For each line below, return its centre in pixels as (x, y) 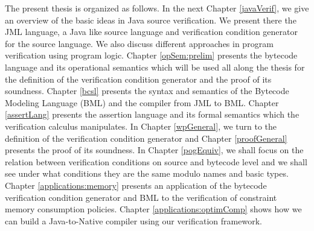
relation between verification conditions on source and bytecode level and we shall (156, 161)
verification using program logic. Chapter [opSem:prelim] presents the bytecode (151, 55)
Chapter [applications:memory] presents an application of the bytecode (136, 185)
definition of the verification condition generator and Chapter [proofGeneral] (146, 138)
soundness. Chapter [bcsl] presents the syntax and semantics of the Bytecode (147, 91)
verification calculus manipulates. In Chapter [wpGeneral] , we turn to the (141, 126)
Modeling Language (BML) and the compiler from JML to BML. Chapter (142, 102)
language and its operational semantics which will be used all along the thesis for (155, 67)
